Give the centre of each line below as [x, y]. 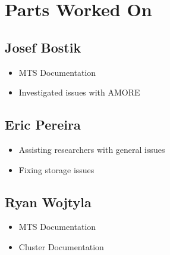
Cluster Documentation [61, 246]
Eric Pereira [43, 125]
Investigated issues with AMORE [79, 92]
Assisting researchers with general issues [92, 149]
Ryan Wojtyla [48, 202]
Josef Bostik [43, 47]
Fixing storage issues [56, 169]
